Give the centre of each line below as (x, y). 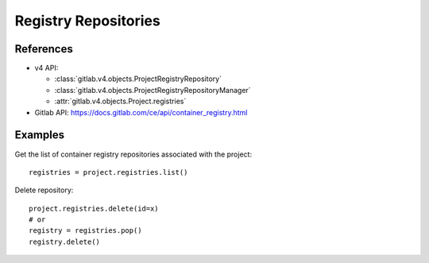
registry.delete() (65, 242)
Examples (40, 135)
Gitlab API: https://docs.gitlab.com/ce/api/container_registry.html (141, 112)
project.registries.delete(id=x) (94, 208)
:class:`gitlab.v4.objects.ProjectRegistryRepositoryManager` (153, 90)
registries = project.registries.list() (108, 172)
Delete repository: (44, 190)
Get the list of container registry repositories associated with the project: (133, 154)
